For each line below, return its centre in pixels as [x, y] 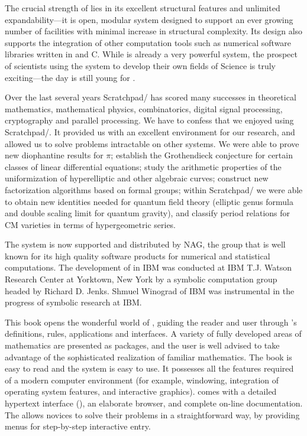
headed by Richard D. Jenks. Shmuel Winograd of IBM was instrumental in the [150, 290]
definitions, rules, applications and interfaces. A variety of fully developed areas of [153, 333]
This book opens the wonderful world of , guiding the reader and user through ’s [151, 322]
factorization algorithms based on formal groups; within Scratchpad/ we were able [154, 189]
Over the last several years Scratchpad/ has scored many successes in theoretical [151, 97]
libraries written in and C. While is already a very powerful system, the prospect [151, 54]
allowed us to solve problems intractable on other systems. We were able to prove [152, 143]
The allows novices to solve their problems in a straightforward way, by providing [152, 414]
